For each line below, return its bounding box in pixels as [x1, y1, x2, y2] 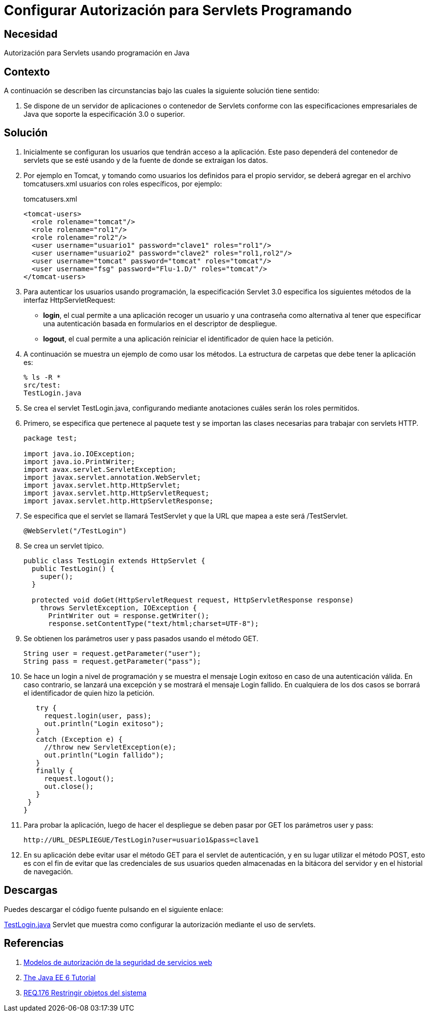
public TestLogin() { [31, 564, 115, 573]
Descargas [4, 884, 58, 897]
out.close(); [44, 782, 94, 790]
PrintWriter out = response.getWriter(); [48, 611, 210, 620]
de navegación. [24, 867, 73, 876]
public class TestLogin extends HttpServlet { [24, 556, 205, 565]
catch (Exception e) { [36, 735, 123, 743]
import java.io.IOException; [24, 449, 135, 458]
